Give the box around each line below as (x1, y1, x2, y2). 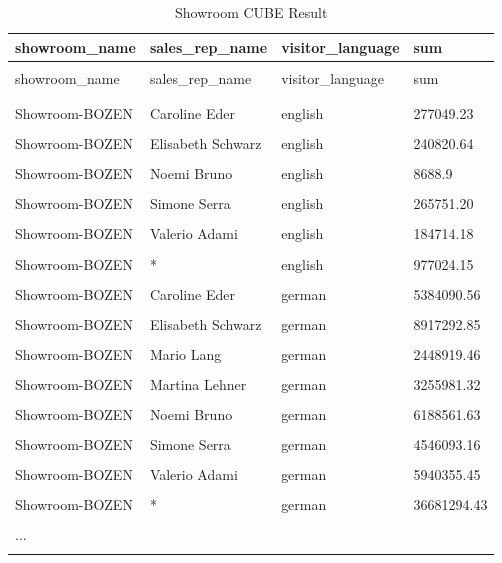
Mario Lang (149, 343, 222, 364)
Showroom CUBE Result (175, 2, 328, 22)
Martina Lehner (149, 373, 247, 394)
